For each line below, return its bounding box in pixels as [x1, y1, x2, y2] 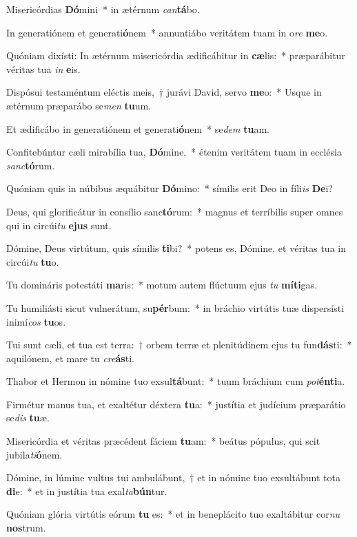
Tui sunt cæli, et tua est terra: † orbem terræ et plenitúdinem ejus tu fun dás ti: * [6, 337, 352, 352]
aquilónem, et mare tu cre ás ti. [6, 350, 134, 365]
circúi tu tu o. [6, 254, 59, 268]
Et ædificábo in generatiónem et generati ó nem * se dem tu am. [6, 121, 269, 136]
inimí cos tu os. [6, 314, 66, 328]
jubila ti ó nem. [6, 447, 63, 461]
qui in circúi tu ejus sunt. [6, 218, 112, 232]
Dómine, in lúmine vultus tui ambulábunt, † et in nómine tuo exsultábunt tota [6, 470, 340, 485]
